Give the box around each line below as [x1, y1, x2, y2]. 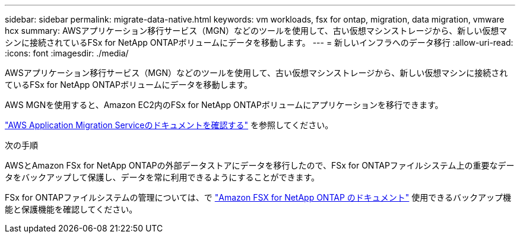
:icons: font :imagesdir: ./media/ [5, 48, 129, 58]
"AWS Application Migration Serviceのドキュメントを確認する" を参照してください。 [5, 120, 334, 130]
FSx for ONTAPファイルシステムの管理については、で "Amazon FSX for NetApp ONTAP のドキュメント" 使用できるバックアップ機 [5, 192, 511, 202]
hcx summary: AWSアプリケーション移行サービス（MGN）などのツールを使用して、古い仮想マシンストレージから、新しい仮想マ [5, 26, 508, 36]
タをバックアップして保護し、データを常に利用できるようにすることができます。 [5, 172, 320, 182]
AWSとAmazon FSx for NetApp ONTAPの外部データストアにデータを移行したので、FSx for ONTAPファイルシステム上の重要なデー [5, 160, 515, 170]
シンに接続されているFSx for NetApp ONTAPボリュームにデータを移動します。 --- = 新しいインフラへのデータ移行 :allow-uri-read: [5, 37, 513, 47]
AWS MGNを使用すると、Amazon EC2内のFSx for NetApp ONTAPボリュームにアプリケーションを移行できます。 [5, 100, 443, 110]
